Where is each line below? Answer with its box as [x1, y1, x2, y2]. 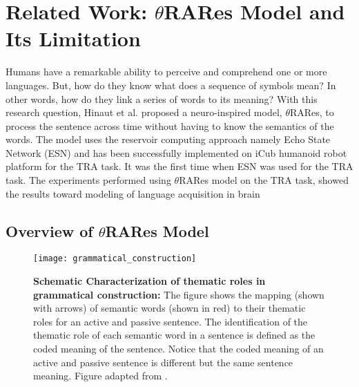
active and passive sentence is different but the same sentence [33, 355, 293, 369]
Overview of [6, 220, 93, 241]
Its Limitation [6, 24, 141, 53]
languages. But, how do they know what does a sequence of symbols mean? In [6, 77, 336, 92]
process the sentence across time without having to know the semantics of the [6, 118, 334, 133]
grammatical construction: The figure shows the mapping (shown [33, 287, 324, 301]
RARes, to [289, 105, 334, 120]
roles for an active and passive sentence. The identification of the [33, 314, 308, 328]
